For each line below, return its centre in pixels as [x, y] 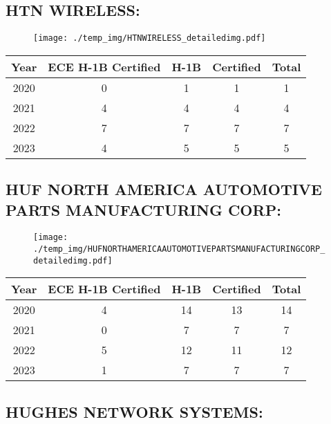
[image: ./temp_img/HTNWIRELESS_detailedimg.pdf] [150, 38]
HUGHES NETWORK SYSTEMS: [134, 411]
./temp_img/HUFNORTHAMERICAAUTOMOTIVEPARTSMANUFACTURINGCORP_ [179, 249]
